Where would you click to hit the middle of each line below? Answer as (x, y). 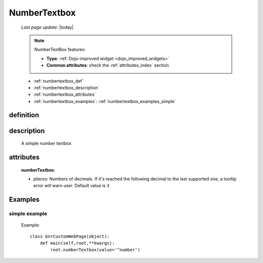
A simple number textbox (46, 143)
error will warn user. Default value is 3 (71, 186)
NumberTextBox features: (60, 50)
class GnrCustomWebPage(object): (70, 236)
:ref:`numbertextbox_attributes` (65, 94)
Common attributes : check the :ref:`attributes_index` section (108, 65)
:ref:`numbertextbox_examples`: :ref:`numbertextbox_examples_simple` (105, 101)
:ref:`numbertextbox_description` (66, 88)
